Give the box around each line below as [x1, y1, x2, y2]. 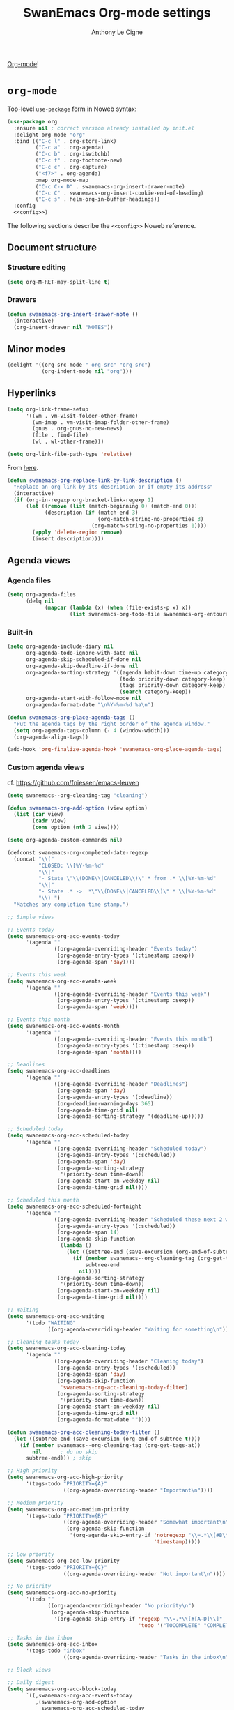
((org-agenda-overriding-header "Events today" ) [54, 946, 198, 953]
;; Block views [7, 1667, 52, 1674]
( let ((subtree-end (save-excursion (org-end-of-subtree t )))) [13, 1435, 201, 1442]
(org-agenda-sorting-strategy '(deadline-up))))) [56, 1113, 204, 1120]
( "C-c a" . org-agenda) [35, 144, 104, 151]
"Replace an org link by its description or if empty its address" [13, 483, 214, 490]
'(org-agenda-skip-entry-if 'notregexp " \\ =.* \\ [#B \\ [69, 1532, 229, 1539]
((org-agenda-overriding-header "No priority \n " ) [47, 1603, 195, 1610]
